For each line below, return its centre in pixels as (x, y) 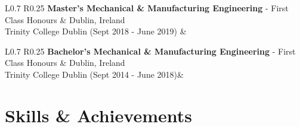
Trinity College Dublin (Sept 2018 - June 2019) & (96, 31)
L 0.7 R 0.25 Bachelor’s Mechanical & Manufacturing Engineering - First (150, 51)
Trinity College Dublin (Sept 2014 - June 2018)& (94, 74)
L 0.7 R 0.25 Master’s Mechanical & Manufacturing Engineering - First (147, 8)
